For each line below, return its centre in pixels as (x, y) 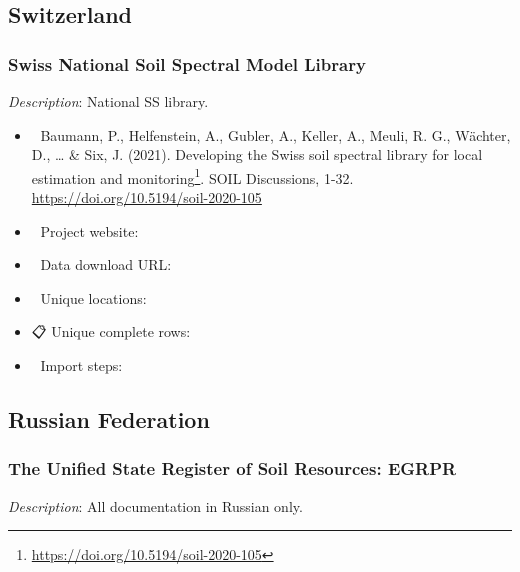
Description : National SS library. (108, 101)
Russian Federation (109, 418)
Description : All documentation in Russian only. (155, 505)
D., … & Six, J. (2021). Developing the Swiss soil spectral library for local (257, 154)
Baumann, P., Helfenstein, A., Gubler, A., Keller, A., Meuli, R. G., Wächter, (275, 134)
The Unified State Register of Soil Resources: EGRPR (232, 468)
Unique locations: (93, 297)
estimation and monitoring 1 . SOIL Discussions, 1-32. (192, 176)
